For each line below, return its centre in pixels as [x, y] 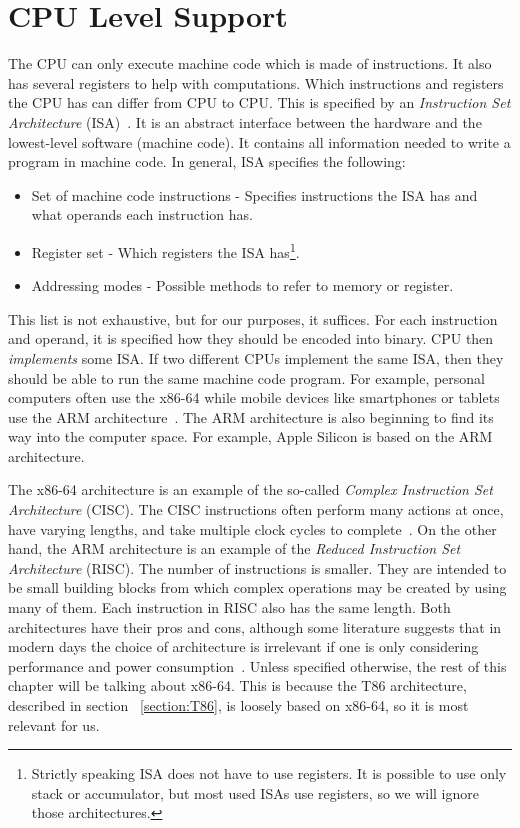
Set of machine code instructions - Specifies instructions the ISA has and [254, 194]
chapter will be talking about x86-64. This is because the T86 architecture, [237, 685]
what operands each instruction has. [142, 214]
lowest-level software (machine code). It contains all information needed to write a [259, 141]
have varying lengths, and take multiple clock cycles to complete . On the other [252, 528]
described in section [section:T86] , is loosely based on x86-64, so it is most [238, 705]
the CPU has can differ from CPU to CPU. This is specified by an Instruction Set [259, 102]
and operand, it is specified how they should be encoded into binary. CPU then [251, 338]
